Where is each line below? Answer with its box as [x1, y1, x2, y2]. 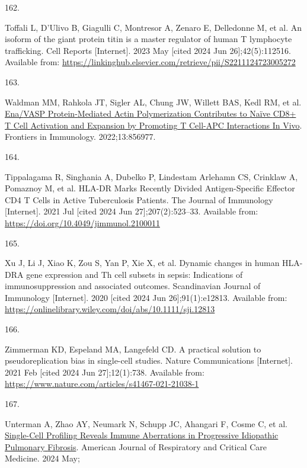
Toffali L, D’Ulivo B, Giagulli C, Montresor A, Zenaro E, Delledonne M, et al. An [5, 21, 302, 33]
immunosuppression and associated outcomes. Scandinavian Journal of [5, 280, 261, 292]
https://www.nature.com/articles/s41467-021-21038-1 [5, 377, 199, 390]
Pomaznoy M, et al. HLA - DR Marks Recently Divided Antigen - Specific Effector [5, 182, 295, 194]
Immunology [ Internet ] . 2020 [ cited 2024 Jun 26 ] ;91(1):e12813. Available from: [5, 291, 287, 303]
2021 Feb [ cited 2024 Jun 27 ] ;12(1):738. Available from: [5, 366, 204, 378]
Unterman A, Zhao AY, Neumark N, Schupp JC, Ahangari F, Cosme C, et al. [5, 417, 287, 429]
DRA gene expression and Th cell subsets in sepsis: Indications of [5, 268, 243, 280]
